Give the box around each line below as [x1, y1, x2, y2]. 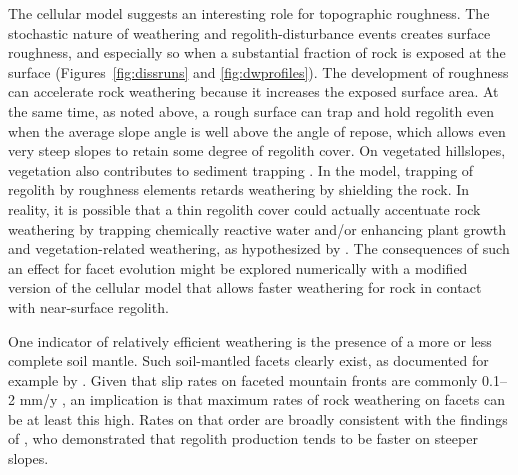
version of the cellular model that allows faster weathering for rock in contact [8, 277, 482, 298]
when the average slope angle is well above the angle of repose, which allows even [8, 120, 506, 141]
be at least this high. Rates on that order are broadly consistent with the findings [8, 408, 508, 429]
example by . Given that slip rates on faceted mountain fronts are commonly [8, 369, 478, 390]
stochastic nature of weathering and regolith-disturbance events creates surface [8, 22, 491, 43]
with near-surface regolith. [8, 296, 169, 317]
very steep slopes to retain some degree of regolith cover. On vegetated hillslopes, [8, 140, 506, 161]
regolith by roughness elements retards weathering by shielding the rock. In [8, 179, 470, 200]
